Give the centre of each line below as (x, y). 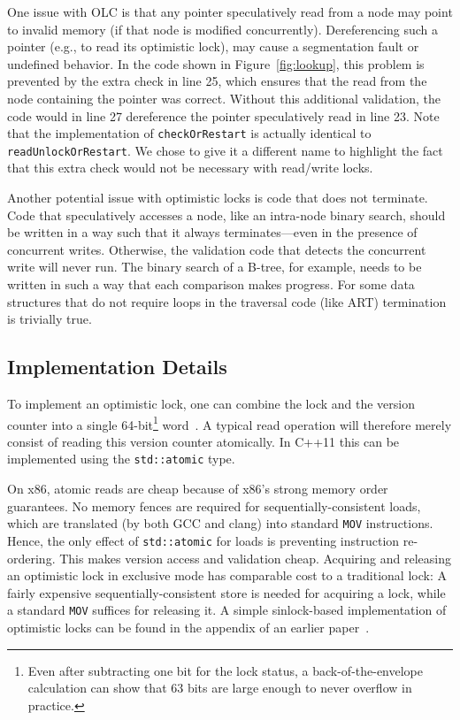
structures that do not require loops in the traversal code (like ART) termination (227, 301)
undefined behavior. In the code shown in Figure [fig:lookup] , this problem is (216, 63)
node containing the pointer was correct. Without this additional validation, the (224, 98)
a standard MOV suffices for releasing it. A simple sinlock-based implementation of (227, 610)
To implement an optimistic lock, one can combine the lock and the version (211, 404)
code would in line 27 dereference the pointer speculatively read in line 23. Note (223, 115)
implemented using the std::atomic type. (121, 459)
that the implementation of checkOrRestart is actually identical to (189, 133)
